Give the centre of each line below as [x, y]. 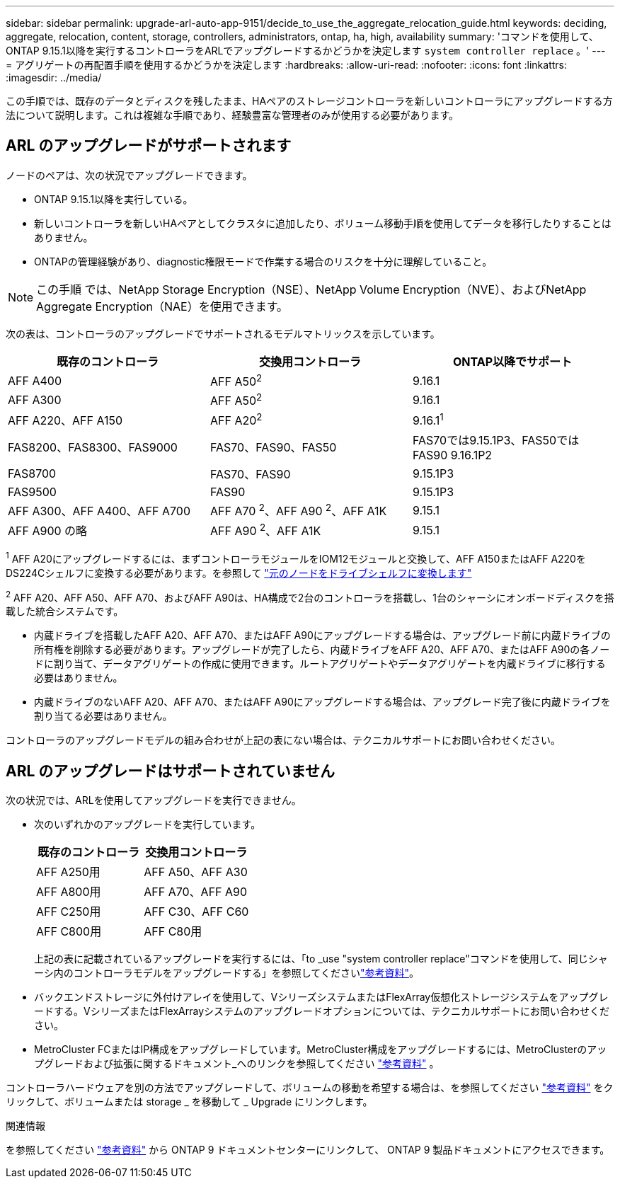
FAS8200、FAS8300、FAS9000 [93, 447]
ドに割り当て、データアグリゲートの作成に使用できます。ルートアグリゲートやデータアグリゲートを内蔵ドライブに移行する [320, 664]
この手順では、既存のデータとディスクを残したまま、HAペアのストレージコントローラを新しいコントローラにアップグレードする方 [309, 101]
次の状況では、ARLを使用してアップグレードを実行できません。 [154, 800]
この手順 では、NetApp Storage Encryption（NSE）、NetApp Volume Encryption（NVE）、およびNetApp [311, 289]
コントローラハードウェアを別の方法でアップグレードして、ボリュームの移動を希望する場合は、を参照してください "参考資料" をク [310, 1088]
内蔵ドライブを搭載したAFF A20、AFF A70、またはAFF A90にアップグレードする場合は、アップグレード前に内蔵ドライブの [322, 636]
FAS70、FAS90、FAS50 [273, 447]
